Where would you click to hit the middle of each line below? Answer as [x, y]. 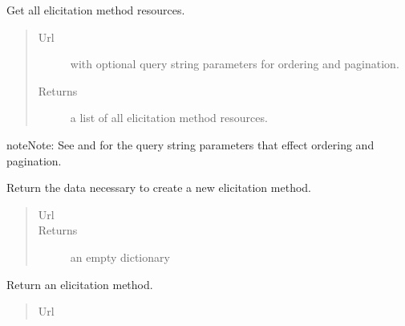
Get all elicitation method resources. [96, 10]
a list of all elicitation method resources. [169, 118]
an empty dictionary [120, 257]
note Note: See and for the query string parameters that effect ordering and [190, 144]
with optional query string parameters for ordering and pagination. [235, 64]
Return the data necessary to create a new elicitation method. [159, 187]
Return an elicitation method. [80, 284]
